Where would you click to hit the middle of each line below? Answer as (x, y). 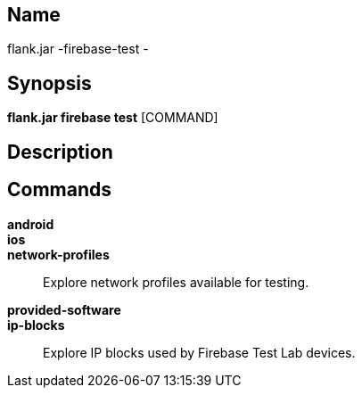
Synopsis (49, 83)
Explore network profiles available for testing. (176, 282)
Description (60, 152)
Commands (60, 190)
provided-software (64, 309)
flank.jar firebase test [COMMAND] (113, 118)
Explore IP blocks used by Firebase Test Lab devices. (199, 352)
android (31, 224)
